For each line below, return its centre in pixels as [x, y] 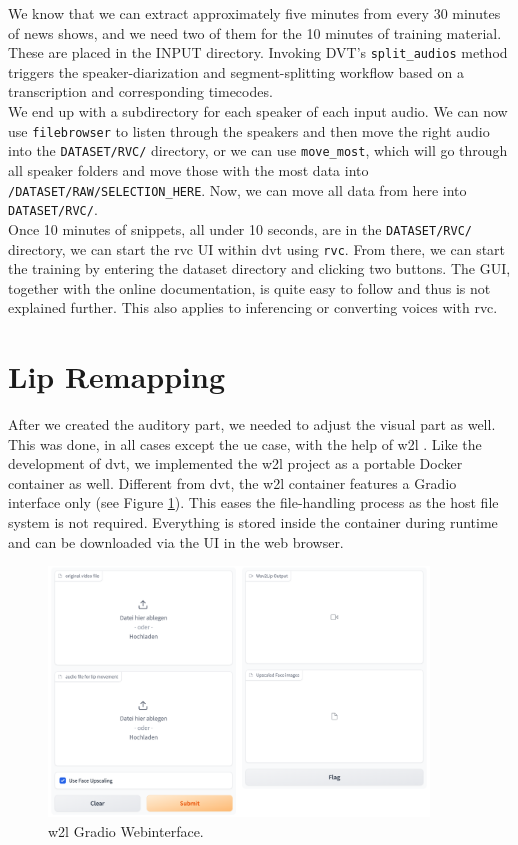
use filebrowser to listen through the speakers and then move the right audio [249, 130]
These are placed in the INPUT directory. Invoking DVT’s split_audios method [258, 52]
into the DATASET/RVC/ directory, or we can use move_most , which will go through [258, 150]
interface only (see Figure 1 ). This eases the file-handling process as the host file [253, 502]
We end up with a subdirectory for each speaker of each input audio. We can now [258, 111]
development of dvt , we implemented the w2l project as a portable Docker [235, 463]
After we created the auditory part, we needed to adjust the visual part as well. [252, 424]
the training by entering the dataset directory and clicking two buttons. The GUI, [259, 268]
